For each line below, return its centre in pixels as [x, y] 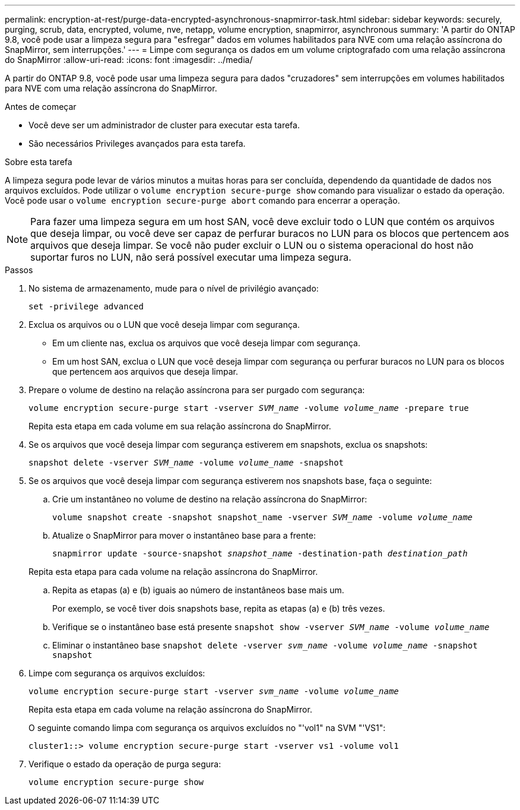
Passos [19, 270]
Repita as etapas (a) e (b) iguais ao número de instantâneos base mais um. [198, 590]
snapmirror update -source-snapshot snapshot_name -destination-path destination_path [260, 553]
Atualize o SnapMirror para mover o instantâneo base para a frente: [184, 535]
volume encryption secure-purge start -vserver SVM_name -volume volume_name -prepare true [249, 408]
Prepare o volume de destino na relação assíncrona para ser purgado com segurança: [197, 390]
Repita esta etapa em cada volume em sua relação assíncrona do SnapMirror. [180, 426]
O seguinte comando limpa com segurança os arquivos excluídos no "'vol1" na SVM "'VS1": [207, 728]
